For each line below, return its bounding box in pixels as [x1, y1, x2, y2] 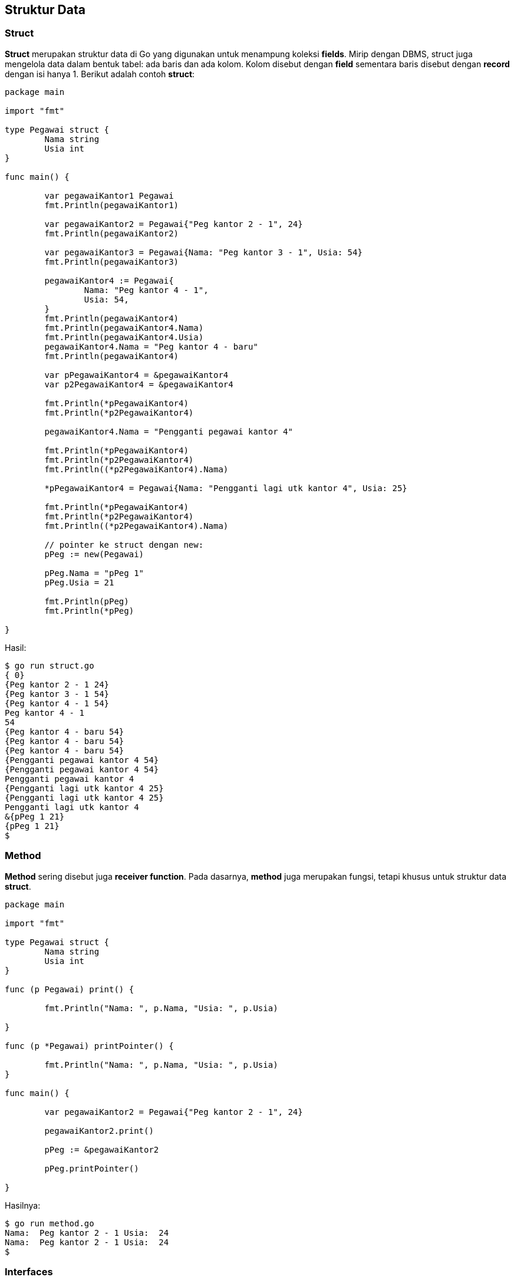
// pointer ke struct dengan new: [44, 539, 204, 549]
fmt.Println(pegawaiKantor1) [44, 200, 179, 210]
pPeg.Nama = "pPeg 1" [44, 568, 144, 578]
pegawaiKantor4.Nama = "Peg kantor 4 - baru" [44, 341, 258, 351]
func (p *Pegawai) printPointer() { [5, 1041, 174, 1051]
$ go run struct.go [5, 660, 94, 670]
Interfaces [5, 1265, 53, 1278]
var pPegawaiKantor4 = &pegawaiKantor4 [44, 370, 229, 380]
